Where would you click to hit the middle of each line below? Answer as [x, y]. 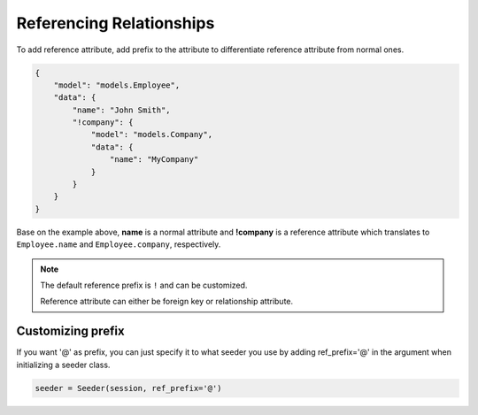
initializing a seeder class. [63, 365]
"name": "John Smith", [122, 110]
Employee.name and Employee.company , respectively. [119, 244]
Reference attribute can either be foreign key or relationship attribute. [167, 302]
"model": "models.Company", [151, 134]
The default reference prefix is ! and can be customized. [144, 285]
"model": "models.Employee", [117, 85]
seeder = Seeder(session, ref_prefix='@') [128, 388]
